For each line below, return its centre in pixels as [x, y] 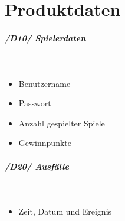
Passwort [35, 103]
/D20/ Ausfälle [37, 166]
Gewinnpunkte [45, 143]
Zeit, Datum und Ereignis [65, 211]
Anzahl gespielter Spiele [62, 123]
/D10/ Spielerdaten [45, 38]
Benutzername [45, 83]
